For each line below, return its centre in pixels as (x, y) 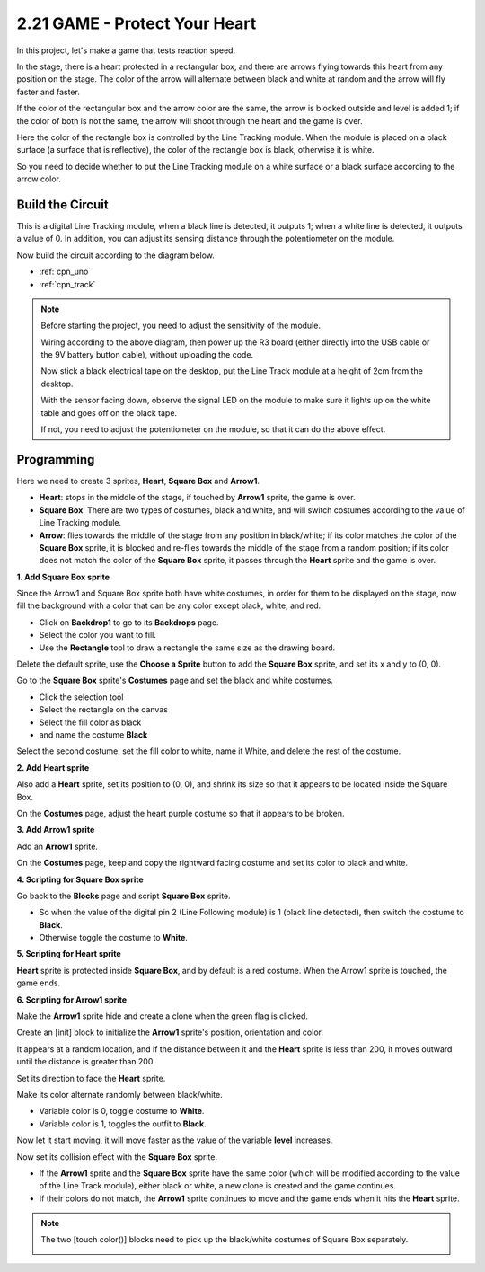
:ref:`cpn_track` (67, 284)
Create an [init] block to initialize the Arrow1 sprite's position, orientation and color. (170, 1032)
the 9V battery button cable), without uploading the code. (147, 355)
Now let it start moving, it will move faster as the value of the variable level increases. (175, 1140)
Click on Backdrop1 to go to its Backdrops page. (129, 622)
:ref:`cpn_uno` (65, 272)
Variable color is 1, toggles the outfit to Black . (123, 1124)
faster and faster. (48, 92)
